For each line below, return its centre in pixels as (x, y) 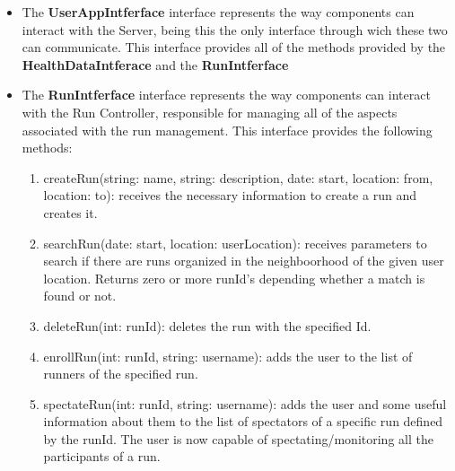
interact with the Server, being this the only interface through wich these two (235, 29)
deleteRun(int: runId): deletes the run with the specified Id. (207, 325)
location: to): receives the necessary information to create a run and (230, 195)
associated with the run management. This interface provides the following (227, 130)
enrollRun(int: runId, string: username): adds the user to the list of (228, 356)
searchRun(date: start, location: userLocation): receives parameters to (235, 243)
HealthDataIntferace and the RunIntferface (155, 64)
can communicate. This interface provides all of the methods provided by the (234, 47)
